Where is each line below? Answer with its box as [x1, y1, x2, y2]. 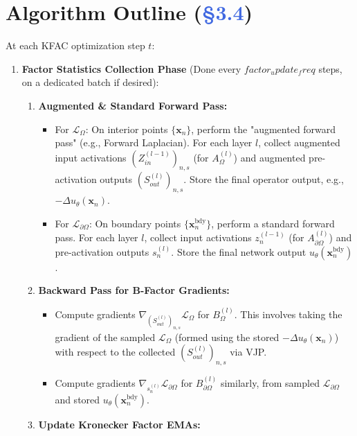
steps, [318, 61, 342, 76]
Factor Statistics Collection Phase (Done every [21, 61, 241, 76]
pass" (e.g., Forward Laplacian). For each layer [55, 135, 253, 150]
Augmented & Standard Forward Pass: [38, 98, 228, 112]
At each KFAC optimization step [6, 38, 145, 53]
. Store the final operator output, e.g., [183, 172, 344, 186]
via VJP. [230, 345, 267, 359]
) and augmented [233, 150, 306, 164]
